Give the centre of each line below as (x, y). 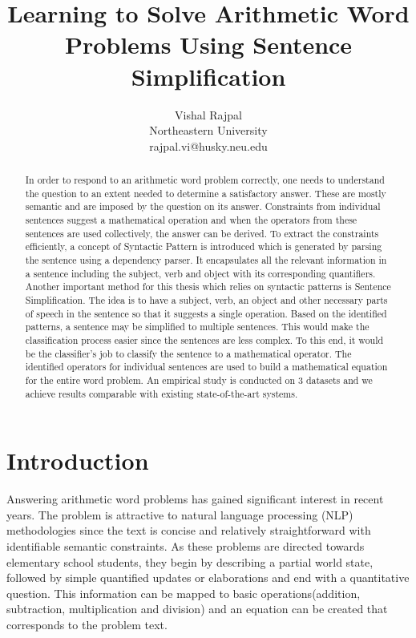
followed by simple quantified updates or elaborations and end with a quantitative (208, 577)
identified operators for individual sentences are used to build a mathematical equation (206, 367)
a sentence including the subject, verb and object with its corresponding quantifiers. (200, 273)
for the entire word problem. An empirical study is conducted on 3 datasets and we (199, 380)
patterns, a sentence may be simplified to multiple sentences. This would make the (197, 327)
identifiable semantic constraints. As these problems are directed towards (186, 545)
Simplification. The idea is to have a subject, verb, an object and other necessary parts (206, 299)
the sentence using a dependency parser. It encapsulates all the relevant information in (206, 260)
